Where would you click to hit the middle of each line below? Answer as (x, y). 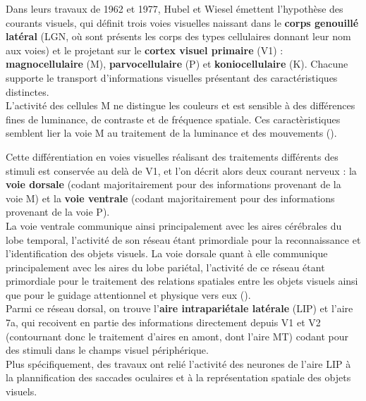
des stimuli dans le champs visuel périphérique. (107, 350)
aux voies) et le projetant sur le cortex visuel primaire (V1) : (145, 50)
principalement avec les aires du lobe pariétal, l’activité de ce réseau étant (165, 267)
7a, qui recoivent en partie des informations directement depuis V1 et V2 (163, 322)
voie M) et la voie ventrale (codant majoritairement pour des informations (170, 198)
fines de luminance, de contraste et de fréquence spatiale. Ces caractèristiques (173, 119)
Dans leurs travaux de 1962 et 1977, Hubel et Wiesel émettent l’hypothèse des (175, 8)
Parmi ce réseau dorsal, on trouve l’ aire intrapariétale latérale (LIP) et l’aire (179, 308)
